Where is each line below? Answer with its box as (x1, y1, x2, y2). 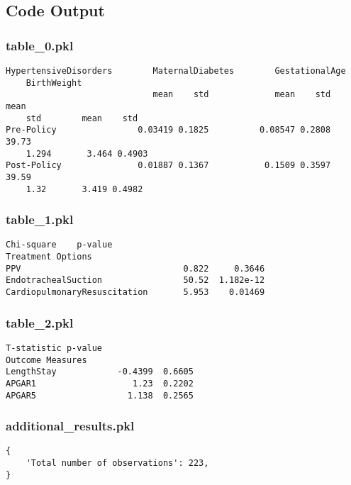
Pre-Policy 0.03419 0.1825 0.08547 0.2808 (6, 125, 331, 135)
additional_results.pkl (6, 417, 135, 435)
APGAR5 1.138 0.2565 (6, 390, 194, 401)
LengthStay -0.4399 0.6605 (6, 367, 194, 377)
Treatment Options (6, 252, 92, 262)
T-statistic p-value (6, 342, 103, 353)
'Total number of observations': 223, (26, 458, 209, 469)
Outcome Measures (6, 355, 87, 365)
